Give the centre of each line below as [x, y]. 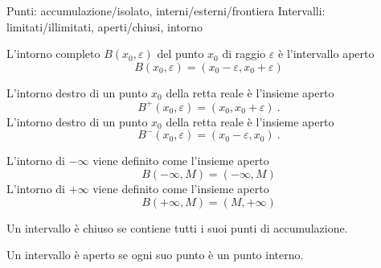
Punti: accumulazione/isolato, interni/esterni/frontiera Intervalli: [166, 10]
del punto [180, 54]
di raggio [244, 54]
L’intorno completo [53, 54]
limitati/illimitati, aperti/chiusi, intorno [105, 26]
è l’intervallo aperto [326, 54]
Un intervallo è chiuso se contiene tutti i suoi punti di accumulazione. [177, 227]
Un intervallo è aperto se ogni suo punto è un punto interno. [155, 255]
